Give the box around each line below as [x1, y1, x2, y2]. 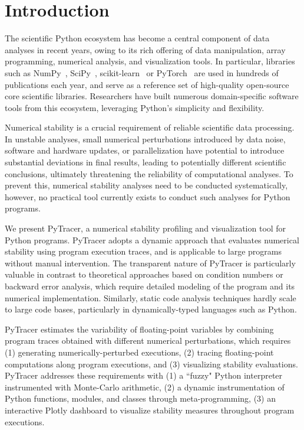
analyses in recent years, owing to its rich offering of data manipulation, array [5, 43, 286, 56]
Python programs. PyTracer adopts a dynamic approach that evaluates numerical [5, 233, 299, 246]
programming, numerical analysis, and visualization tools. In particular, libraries [5, 55, 295, 67]
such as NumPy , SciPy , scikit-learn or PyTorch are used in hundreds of [5, 66, 279, 79]
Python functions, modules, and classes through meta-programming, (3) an [5, 392, 276, 405]
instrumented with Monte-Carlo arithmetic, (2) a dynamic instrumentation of [5, 380, 285, 393]
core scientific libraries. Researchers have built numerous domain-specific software [5, 90, 299, 102]
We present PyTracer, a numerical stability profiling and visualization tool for [5, 222, 286, 234]
